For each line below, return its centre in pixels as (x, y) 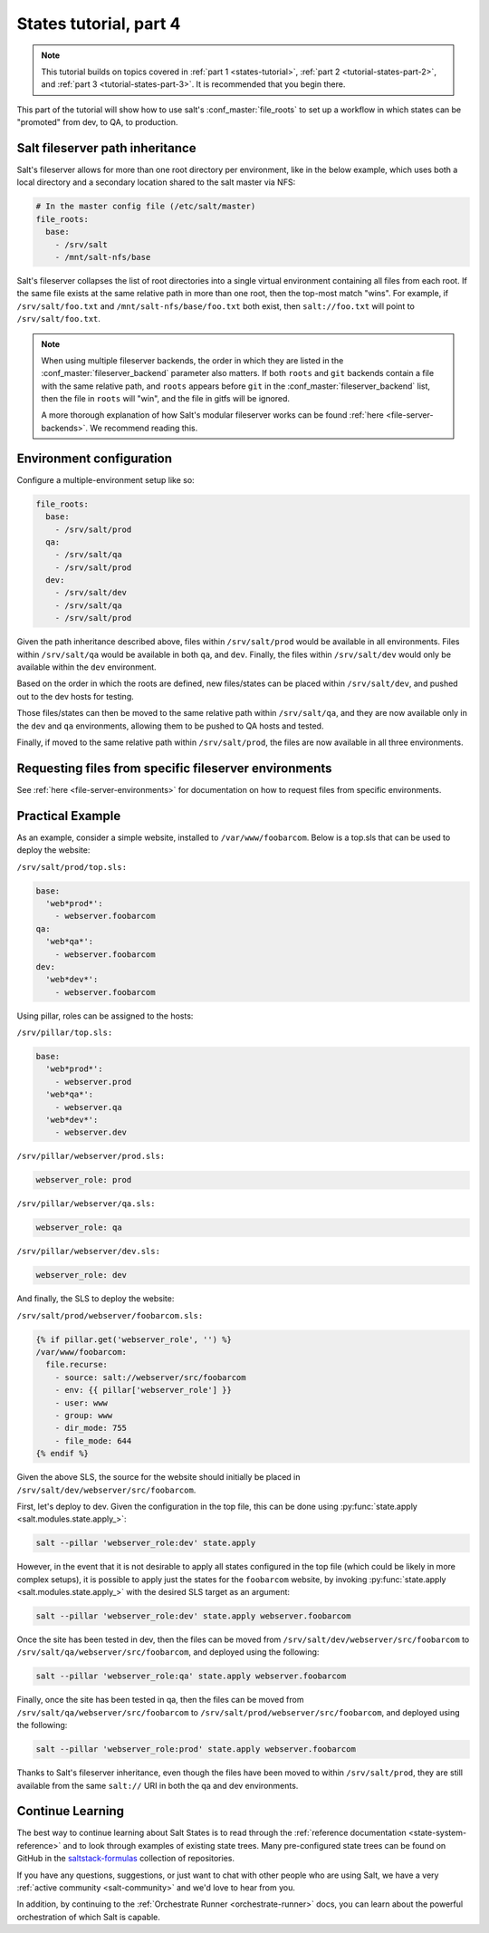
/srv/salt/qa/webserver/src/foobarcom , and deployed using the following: (168, 1652)
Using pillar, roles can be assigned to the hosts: (105, 1016)
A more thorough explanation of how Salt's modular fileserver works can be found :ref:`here (212, 415)
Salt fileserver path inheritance (106, 148)
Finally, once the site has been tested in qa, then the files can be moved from (160, 1700)
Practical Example (69, 816)
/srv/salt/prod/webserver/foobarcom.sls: (110, 1315)
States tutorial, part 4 (99, 24)
